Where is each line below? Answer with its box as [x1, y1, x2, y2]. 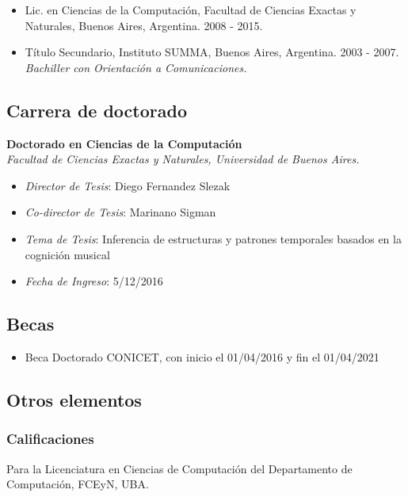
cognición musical [25, 246, 110, 262]
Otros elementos [6, 387, 142, 411]
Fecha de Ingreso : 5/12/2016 [25, 273, 163, 289]
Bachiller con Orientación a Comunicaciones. [25, 59, 247, 75]
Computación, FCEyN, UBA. [6, 476, 149, 492]
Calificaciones [6, 429, 94, 449]
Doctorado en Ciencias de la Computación [6, 135, 242, 151]
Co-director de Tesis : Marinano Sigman [25, 204, 216, 220]
